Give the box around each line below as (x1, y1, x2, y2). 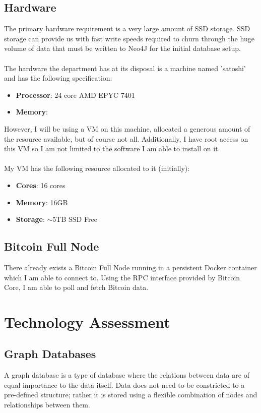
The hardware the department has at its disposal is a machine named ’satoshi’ (4, 63, 246, 73)
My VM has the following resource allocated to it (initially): (4, 163, 190, 173)
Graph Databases (4, 346, 96, 362)
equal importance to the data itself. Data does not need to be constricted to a (4, 379, 245, 390)
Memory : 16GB (16, 197, 68, 207)
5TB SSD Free (52, 214, 97, 224)
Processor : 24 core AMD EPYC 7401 (16, 89, 135, 100)
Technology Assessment (4, 311, 170, 332)
